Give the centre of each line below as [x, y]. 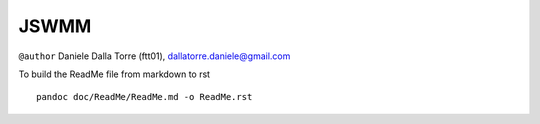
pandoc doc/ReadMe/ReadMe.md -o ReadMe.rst [144, 97]
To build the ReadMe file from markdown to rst [114, 74]
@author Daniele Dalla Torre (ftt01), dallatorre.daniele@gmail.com [154, 56]
